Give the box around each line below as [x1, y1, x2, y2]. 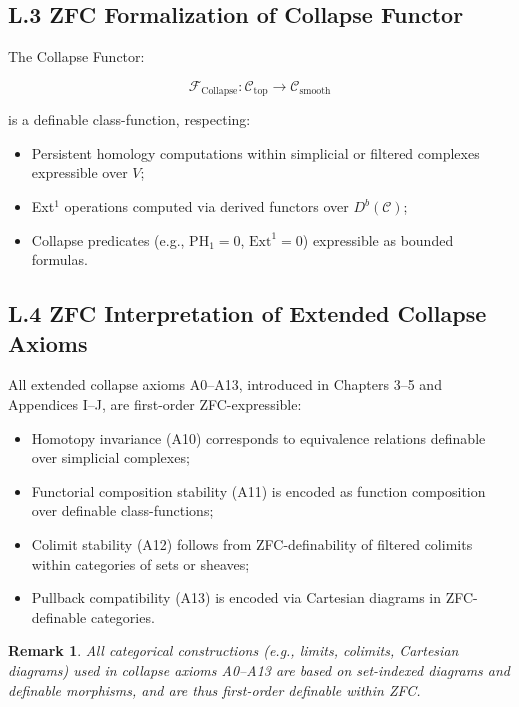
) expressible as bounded [302, 229, 454, 250]
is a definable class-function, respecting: [8, 109, 251, 130]
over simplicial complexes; [31, 447, 190, 468]
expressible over [31, 162, 128, 183]
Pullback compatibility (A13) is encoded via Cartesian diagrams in [31, 587, 442, 608]
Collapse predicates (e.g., [31, 229, 185, 250]
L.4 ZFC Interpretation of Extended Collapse [8, 298, 487, 329]
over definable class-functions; [31, 500, 214, 521]
